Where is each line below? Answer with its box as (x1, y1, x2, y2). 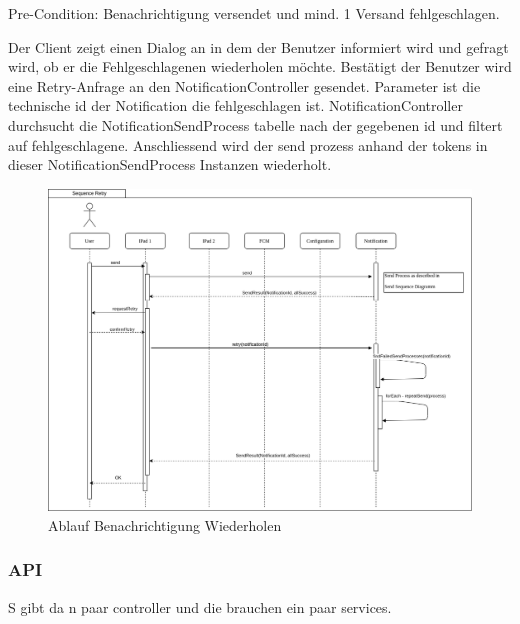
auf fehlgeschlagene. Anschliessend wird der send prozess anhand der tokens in (8, 134, 488, 155)
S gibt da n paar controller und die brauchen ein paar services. (8, 596, 392, 617)
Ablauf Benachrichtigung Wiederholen (48, 514, 282, 535)
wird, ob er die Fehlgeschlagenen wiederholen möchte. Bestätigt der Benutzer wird (8, 56, 512, 77)
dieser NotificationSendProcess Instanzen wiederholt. (8, 154, 332, 175)
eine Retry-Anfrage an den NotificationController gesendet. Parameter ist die (8, 75, 481, 96)
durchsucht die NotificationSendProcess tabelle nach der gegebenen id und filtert (8, 114, 503, 135)
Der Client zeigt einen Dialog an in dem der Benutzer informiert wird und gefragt (8, 36, 509, 57)
